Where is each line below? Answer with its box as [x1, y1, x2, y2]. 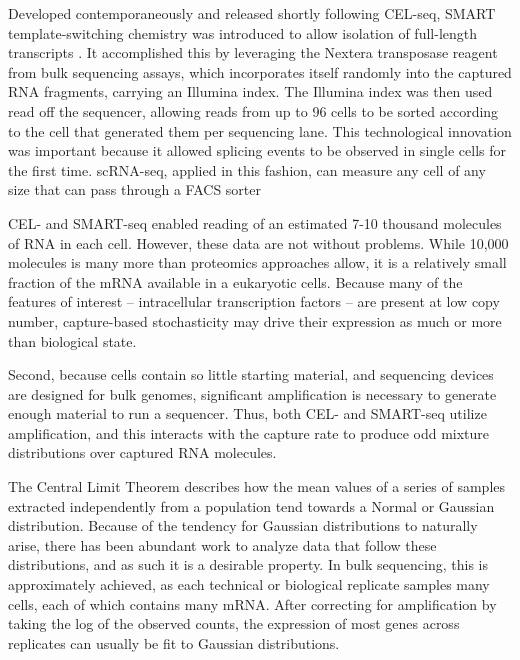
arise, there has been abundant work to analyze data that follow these [8, 534, 437, 555]
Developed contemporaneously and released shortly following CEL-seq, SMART [8, 3, 496, 23]
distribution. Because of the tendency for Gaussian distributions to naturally [8, 515, 478, 536]
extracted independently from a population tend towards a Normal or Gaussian [8, 495, 495, 516]
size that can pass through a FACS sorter [8, 179, 261, 200]
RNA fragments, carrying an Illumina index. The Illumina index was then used [8, 81, 493, 102]
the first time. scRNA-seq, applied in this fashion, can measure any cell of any [8, 159, 486, 180]
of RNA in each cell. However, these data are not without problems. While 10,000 [8, 232, 509, 253]
